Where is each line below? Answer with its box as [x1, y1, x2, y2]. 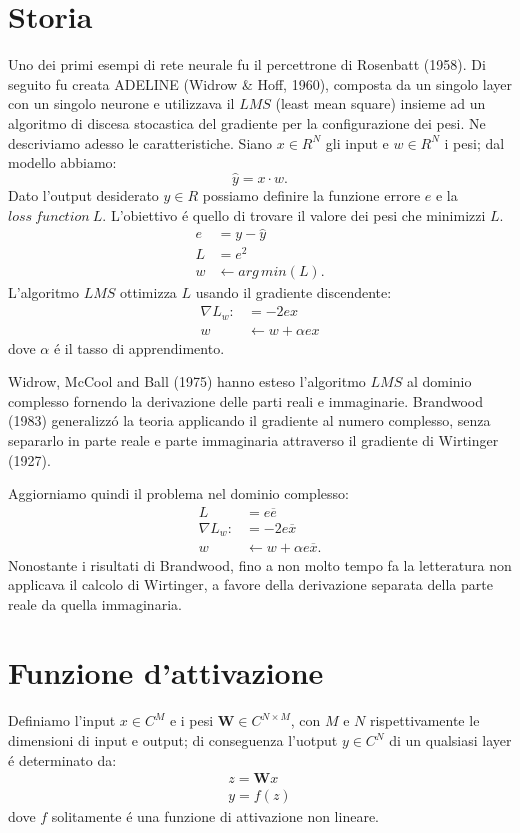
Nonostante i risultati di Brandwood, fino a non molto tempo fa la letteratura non [8, 554, 512, 575]
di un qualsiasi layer [389, 730, 512, 751]
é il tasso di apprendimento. [53, 337, 225, 358]
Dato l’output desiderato [8, 184, 159, 205]
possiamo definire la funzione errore [202, 184, 421, 205]
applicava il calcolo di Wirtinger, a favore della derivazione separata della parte [8, 574, 493, 595]
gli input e [325, 132, 389, 153]
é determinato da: [8, 749, 117, 770]
